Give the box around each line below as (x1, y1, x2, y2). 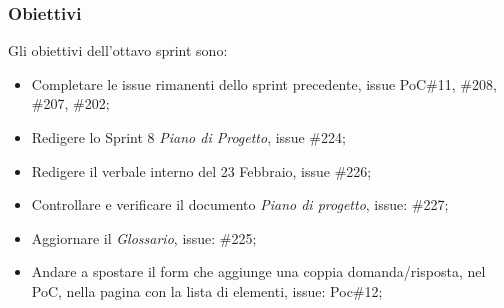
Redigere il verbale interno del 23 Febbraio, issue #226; (31, 160, 372, 181)
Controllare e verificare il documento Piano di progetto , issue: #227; (31, 194, 449, 215)
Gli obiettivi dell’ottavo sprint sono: (8, 40, 228, 61)
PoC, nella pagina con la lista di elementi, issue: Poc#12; (31, 280, 383, 301)
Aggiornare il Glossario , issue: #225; (31, 227, 257, 248)
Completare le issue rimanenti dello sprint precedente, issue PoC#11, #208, (31, 73, 497, 94)
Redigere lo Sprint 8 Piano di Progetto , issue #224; (31, 127, 346, 147)
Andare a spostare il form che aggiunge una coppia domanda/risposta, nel (31, 261, 486, 282)
